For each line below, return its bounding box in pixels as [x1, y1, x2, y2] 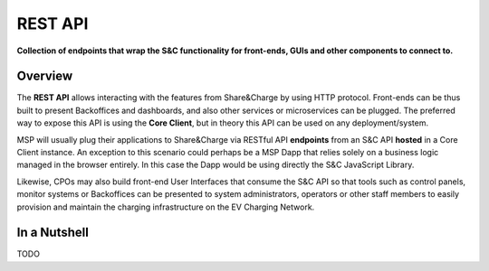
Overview [16, 69, 73, 84]
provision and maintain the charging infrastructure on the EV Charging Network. [16, 201, 315, 212]
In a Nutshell [16, 225, 90, 240]
